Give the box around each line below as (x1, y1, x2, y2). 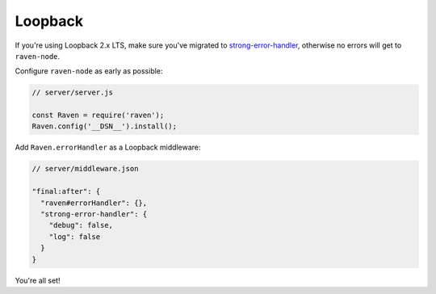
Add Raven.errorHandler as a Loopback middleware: (15, 142, 201, 153)
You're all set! (15, 275, 61, 285)
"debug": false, (48, 220, 113, 230)
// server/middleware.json (31, 164, 139, 174)
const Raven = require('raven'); (31, 111, 165, 120)
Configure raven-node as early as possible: (15, 66, 163, 76)
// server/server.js (31, 88, 113, 97)
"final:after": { (31, 187, 101, 196)
